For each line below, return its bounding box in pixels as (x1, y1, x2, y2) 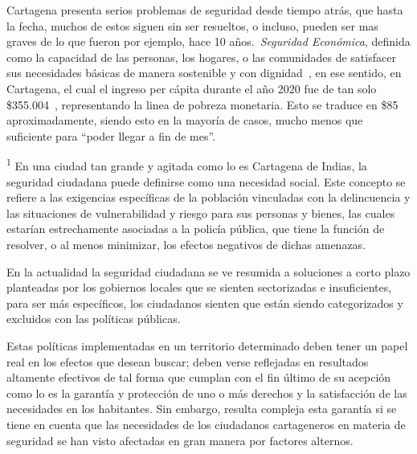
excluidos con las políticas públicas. (6, 310, 181, 327)
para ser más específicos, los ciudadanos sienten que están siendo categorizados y (6, 294, 403, 311)
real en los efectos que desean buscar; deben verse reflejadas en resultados (6, 353, 369, 370)
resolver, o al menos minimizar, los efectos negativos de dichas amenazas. (6, 235, 366, 252)
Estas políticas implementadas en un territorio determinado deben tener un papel (6, 337, 408, 354)
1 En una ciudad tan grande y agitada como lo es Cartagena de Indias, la (6, 155, 367, 174)
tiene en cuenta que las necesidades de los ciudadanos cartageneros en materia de (6, 415, 406, 432)
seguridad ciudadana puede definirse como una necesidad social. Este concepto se (6, 173, 406, 190)
